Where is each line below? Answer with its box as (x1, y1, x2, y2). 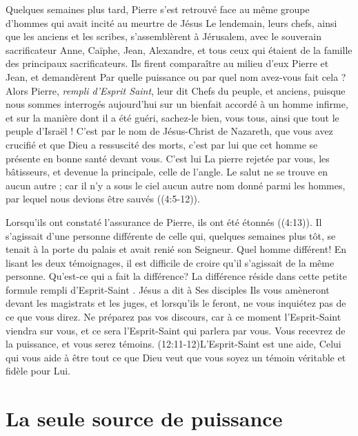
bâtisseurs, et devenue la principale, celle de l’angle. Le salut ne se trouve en (6, 164, 328, 179)
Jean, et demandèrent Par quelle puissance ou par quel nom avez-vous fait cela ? (6, 69, 346, 84)
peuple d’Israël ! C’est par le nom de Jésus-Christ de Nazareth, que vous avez (6, 124, 333, 138)
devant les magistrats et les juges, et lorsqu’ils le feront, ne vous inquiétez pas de (6, 296, 346, 310)
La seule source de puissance (6, 404, 283, 433)
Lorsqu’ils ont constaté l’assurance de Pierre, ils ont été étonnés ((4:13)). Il (6, 214, 322, 229)
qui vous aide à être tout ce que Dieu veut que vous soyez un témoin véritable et (6, 350, 346, 364)
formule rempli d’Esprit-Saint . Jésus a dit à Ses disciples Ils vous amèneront (6, 282, 330, 296)
